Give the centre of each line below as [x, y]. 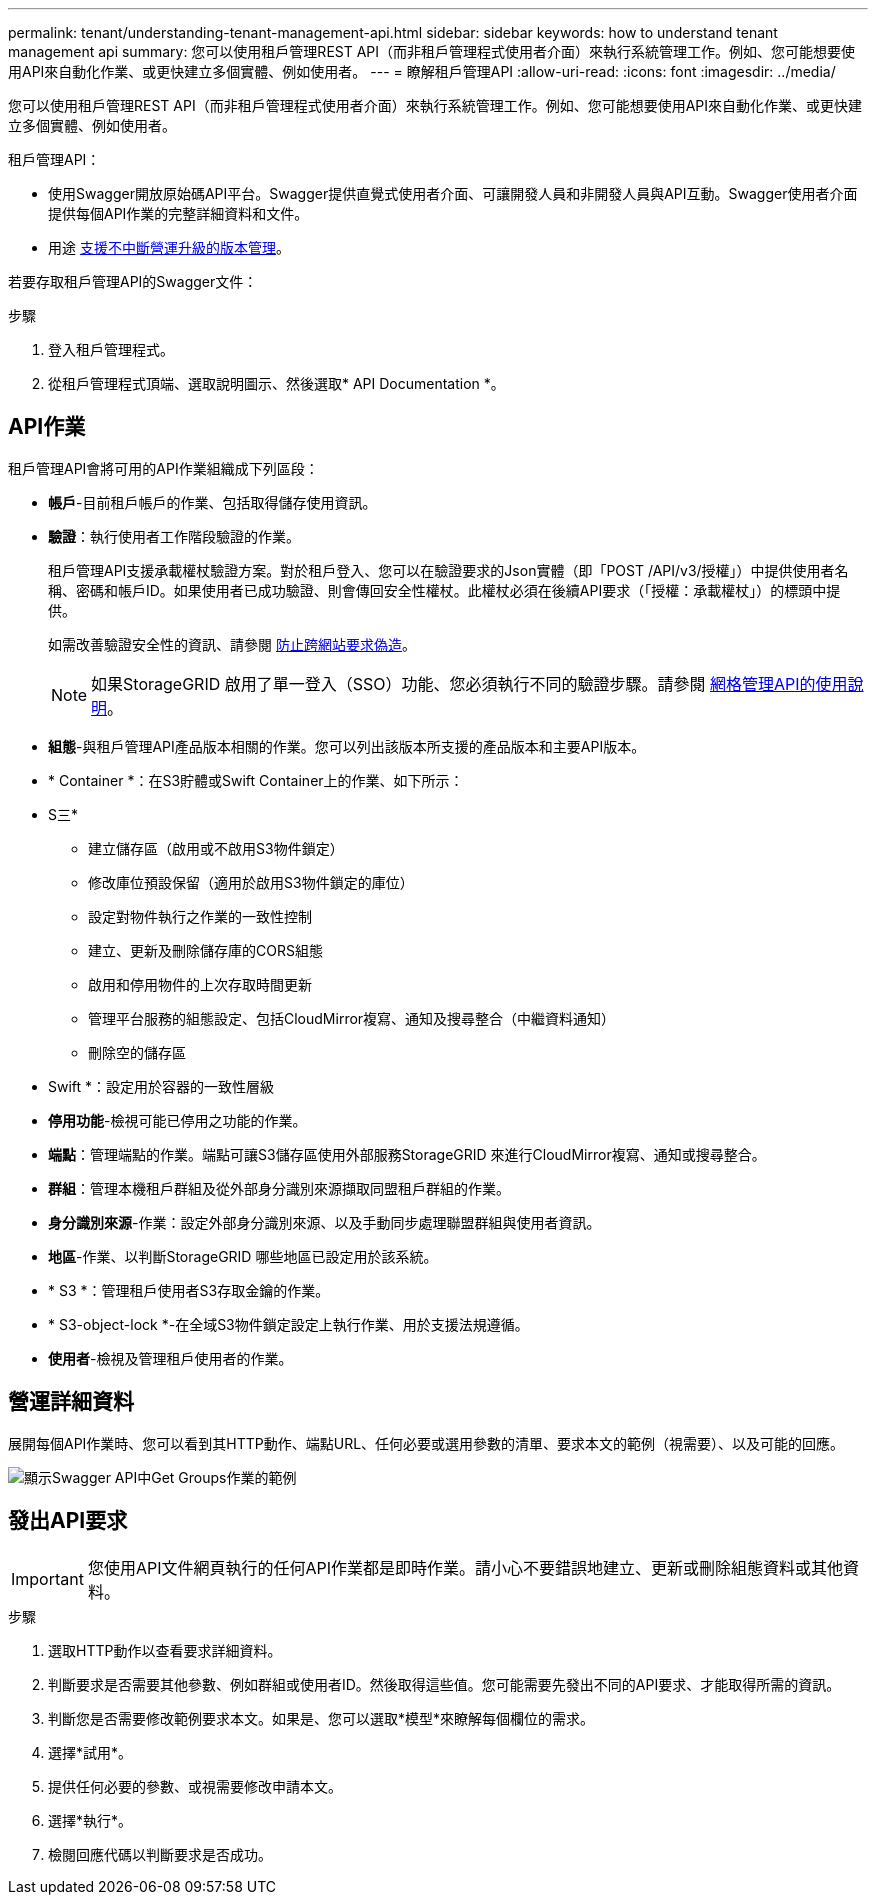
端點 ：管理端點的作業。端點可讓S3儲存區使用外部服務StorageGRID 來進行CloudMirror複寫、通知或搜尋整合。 [407, 1154]
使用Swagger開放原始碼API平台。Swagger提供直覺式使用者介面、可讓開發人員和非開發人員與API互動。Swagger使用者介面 [453, 193]
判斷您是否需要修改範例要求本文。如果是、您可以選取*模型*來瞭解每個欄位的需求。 [321, 1718]
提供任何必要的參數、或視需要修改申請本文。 [195, 1786]
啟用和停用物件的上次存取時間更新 [200, 984]
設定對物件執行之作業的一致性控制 [200, 916]
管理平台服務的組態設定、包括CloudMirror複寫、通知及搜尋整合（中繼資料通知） [352, 1018]
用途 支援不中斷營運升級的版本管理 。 [169, 247]
